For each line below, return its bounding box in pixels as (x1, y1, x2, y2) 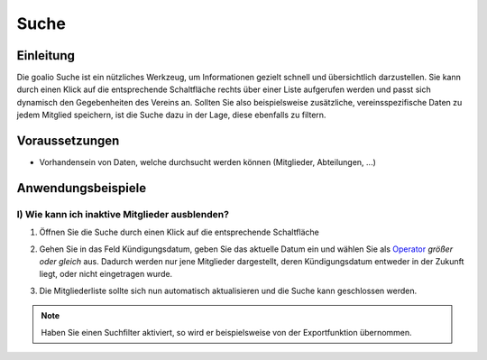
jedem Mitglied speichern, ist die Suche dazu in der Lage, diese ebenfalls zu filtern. (16, 109, 326, 121)
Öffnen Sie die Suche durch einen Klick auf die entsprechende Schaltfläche (39, 226, 320, 238)
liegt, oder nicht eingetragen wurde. (39, 269, 173, 280)
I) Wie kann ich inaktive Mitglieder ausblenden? (16, 208, 230, 220)
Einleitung (16, 48, 76, 63)
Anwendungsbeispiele (16, 180, 147, 196)
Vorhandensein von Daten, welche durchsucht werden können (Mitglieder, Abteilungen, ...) (39, 157, 376, 168)
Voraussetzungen (16, 134, 120, 149)
